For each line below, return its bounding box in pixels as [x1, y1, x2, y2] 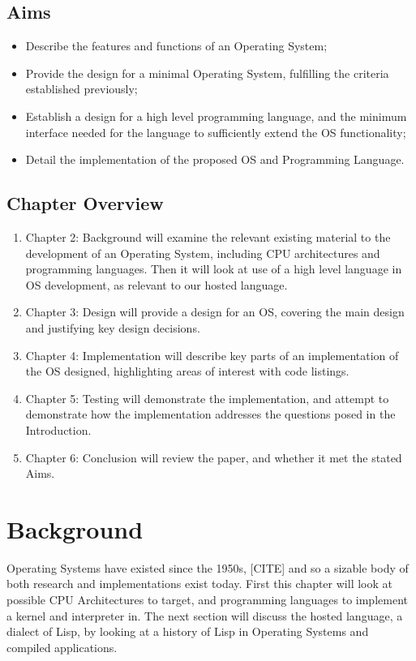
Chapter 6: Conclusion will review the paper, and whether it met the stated [25, 449, 402, 466]
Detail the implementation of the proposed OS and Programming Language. [25, 151, 405, 168]
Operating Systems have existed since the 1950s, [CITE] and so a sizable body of [6, 559, 409, 576]
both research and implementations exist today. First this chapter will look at [6, 575, 392, 592]
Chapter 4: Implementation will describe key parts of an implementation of [25, 346, 399, 363]
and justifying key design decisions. [25, 319, 200, 336]
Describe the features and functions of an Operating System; [25, 37, 328, 54]
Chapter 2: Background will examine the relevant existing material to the [25, 228, 391, 245]
